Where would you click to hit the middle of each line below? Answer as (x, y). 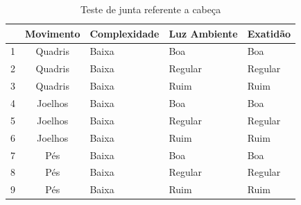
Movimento (53, 33)
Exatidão (269, 33)
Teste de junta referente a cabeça (150, 9)
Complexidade (124, 33)
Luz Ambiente (203, 33)
